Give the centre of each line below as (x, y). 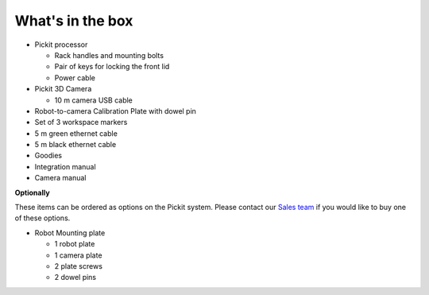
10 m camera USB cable (93, 100)
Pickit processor (61, 45)
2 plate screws (79, 266)
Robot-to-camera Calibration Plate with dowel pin (115, 111)
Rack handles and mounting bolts (109, 55)
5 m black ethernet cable (75, 145)
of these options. (43, 218)
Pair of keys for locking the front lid (112, 67)
